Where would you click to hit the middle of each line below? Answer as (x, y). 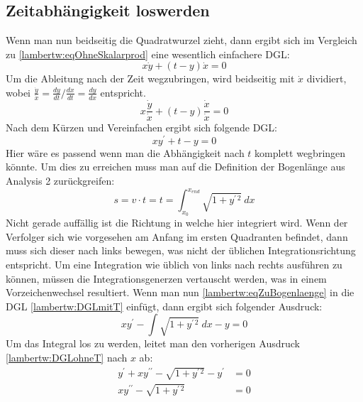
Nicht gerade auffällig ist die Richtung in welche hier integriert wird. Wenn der (177, 223)
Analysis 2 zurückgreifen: (60, 180)
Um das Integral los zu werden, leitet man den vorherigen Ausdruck (153, 343)
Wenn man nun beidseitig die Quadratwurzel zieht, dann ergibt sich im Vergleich (181, 40)
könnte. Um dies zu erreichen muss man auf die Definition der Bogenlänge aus (175, 167)
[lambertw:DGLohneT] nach (67, 358)
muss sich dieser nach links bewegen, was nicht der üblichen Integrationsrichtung (181, 250)
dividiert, (326, 78)
